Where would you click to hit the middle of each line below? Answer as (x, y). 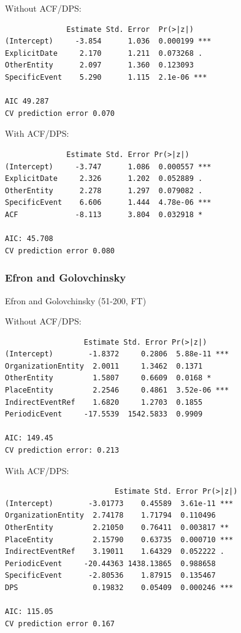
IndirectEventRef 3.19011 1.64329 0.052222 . (115, 552)
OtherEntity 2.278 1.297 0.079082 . (104, 190)
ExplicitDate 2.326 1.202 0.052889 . (104, 179)
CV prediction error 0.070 (60, 113)
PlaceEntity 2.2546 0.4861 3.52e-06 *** (117, 390)
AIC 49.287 (27, 102)
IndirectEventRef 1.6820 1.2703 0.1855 (104, 402)
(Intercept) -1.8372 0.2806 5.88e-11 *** (117, 354)
